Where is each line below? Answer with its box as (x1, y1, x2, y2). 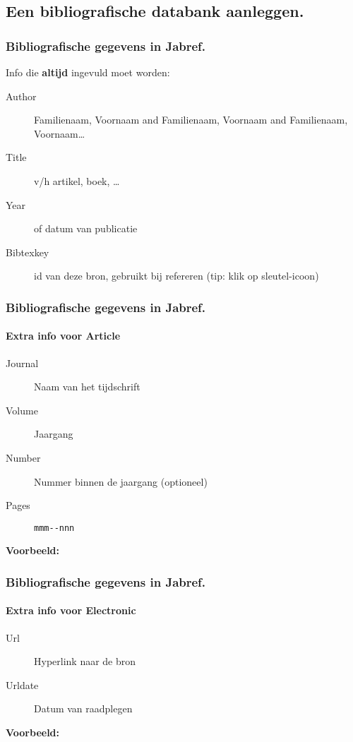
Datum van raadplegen (34, 701, 133, 716)
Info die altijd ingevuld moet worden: (6, 65, 170, 79)
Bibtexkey (6, 244, 49, 259)
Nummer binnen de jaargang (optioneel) (34, 474, 208, 489)
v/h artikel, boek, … (34, 173, 120, 188)
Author (6, 88, 37, 103)
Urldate (6, 677, 39, 692)
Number (6, 450, 41, 465)
